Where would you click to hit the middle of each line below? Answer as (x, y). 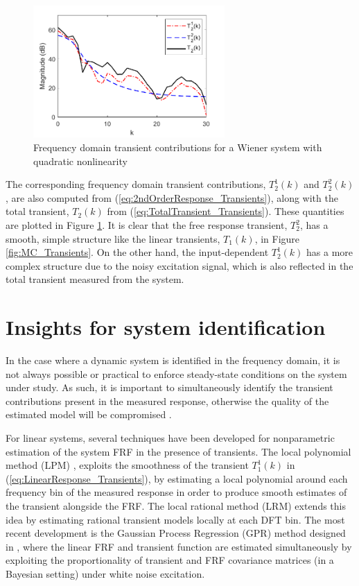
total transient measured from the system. (95, 279)
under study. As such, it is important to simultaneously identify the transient (169, 387)
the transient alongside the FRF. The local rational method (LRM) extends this (176, 506)
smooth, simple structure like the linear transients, (113, 238)
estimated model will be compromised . (89, 414)
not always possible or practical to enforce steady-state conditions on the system (176, 373)
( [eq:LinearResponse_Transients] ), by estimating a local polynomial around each (177, 478)
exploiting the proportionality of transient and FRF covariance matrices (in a (170, 560)
